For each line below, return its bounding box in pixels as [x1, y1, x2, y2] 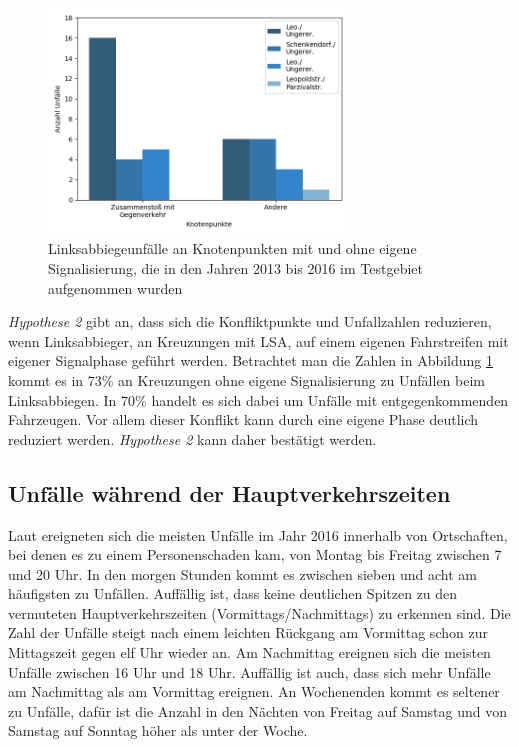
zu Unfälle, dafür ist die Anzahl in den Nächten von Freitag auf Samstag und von [8, 700, 508, 721]
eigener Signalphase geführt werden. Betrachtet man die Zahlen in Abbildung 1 [8, 350, 494, 371]
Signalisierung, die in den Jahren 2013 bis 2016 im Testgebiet [48, 257, 424, 278]
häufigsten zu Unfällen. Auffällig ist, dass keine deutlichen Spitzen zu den [8, 583, 458, 604]
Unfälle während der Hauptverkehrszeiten [8, 477, 451, 508]
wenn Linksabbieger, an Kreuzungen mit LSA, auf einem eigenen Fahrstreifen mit [8, 330, 509, 351]
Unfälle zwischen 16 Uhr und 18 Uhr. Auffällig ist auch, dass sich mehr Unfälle [8, 661, 491, 682]
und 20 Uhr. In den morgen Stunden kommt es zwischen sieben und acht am [8, 563, 477, 584]
